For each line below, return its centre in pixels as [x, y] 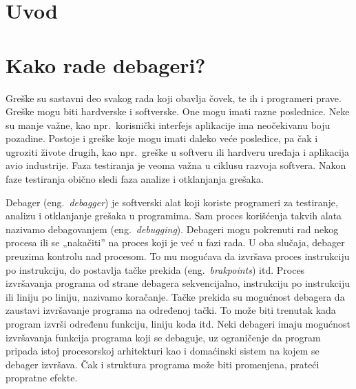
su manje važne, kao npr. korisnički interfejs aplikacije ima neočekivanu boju [168, 124]
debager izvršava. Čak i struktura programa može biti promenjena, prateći [163, 364]
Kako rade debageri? [106, 64]
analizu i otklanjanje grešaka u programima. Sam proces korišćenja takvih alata [174, 216]
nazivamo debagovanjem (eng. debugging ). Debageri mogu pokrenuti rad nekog [172, 229]
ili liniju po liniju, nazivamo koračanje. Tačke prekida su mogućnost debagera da [175, 296]
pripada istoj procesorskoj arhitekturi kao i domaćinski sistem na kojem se [163, 351]
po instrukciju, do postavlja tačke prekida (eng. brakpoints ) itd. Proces [155, 269]
